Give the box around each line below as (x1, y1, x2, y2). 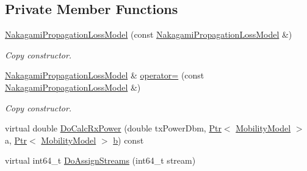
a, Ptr (5, 133, 27, 146)
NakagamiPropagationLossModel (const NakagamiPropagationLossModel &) (5, 28, 292, 41)
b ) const (113, 133, 144, 146)
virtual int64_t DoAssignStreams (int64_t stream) (5, 154, 196, 167)
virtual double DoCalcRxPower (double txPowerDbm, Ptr (5, 122, 222, 134)
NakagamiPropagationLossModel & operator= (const (5, 69, 204, 82)
